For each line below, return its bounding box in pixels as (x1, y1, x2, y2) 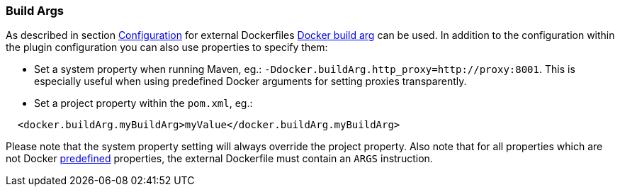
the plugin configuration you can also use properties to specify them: (6, 41, 328, 54)
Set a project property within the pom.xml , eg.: (34, 97, 253, 110)
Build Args (6, 4, 64, 18)
